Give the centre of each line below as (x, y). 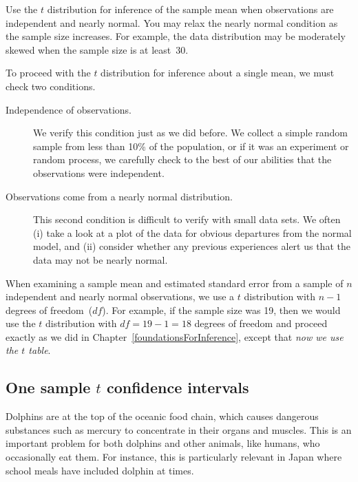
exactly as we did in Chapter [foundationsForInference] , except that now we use (175, 336)
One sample (48, 387)
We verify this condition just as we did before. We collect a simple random (190, 133)
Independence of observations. (69, 109)
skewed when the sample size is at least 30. (97, 49)
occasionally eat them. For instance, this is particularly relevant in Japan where (174, 457)
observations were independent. (99, 172)
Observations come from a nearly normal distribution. (119, 196)
